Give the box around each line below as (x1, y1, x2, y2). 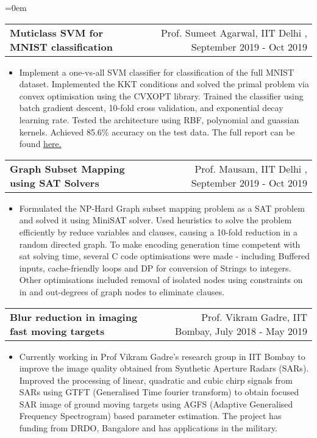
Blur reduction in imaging (10, 309, 138, 324)
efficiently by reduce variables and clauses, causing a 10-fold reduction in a (19, 225, 297, 238)
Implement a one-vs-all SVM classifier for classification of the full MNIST (19, 65, 294, 78)
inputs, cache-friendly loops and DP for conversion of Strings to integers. (19, 261, 291, 274)
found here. (19, 137, 62, 150)
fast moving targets (10, 323, 105, 338)
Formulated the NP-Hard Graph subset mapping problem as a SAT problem (19, 201, 305, 214)
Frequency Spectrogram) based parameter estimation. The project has (19, 409, 282, 422)
